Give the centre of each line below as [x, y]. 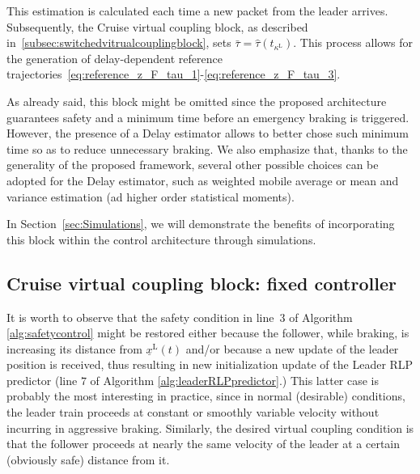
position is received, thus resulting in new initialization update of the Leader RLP [210, 364]
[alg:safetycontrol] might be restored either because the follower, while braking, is [208, 333]
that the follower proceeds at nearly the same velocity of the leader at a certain [204, 444]
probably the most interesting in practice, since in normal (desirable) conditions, [206, 396]
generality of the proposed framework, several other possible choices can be [193, 165]
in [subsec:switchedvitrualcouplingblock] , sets [119, 42]
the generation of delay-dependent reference [115, 58]
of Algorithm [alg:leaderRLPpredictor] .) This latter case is [235, 380]
